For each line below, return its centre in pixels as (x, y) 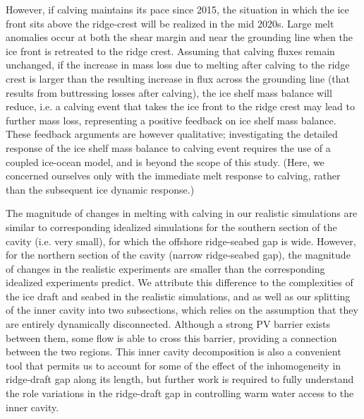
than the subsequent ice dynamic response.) (100, 189)
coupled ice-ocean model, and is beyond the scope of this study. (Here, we (165, 161)
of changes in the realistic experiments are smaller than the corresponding (165, 268)
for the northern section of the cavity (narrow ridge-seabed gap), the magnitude (178, 255)
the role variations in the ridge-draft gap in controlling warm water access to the (180, 393)
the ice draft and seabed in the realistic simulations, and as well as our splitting (178, 296)
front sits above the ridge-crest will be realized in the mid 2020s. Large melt (170, 23)
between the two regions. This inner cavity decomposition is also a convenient (174, 352)
